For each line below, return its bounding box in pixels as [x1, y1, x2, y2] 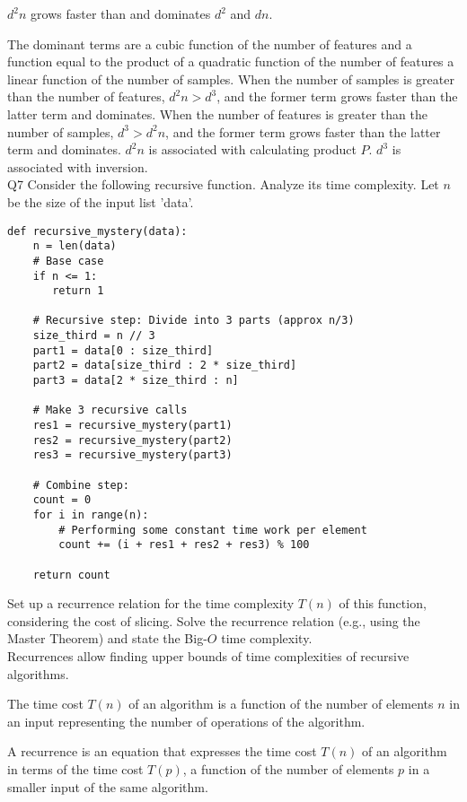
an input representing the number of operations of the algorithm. [7, 711, 366, 730]
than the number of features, [7, 87, 165, 106]
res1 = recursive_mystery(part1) [32, 419, 233, 432]
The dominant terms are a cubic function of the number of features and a [7, 34, 412, 53]
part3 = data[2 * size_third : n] [32, 374, 239, 388]
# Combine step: [32, 478, 130, 492]
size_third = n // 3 [32, 329, 155, 343]
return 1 [52, 284, 104, 298]
